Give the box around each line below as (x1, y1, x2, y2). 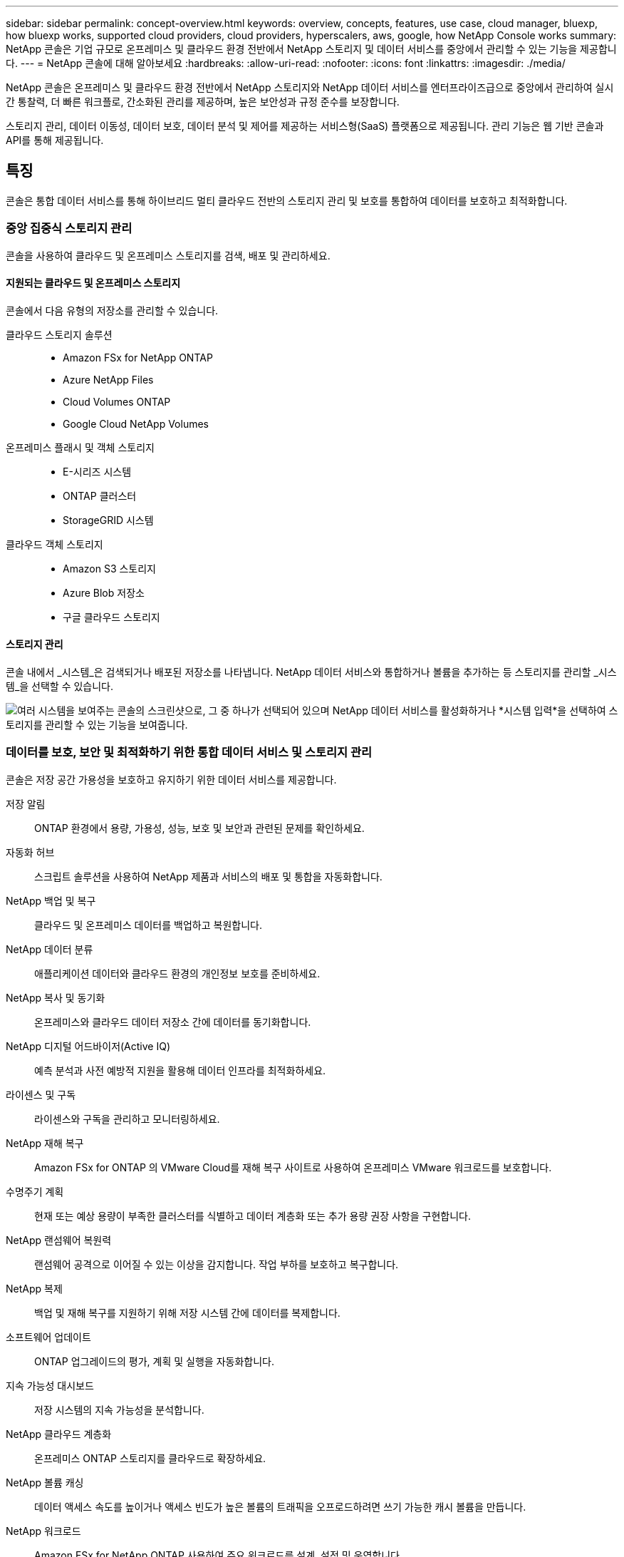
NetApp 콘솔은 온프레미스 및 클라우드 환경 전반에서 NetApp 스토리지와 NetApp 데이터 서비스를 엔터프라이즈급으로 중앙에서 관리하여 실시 (6, 81, 614, 93)
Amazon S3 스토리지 (63, 562, 157, 575)
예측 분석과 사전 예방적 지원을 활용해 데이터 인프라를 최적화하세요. (34, 1064, 326, 1076)
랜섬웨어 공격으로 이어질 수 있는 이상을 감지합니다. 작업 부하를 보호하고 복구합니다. (34, 1258, 399, 1270)
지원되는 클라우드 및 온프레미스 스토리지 (6, 277, 181, 289)
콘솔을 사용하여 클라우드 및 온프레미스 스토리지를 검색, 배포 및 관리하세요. (6, 249, 331, 262)
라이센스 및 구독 (6, 1088, 76, 1101)
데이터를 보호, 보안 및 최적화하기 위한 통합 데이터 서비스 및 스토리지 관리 (6, 745, 373, 760)
